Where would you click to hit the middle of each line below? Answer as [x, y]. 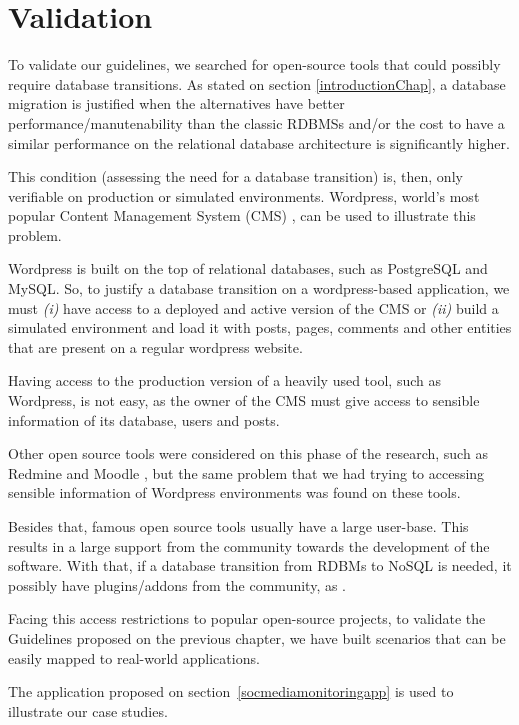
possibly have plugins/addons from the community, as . [177, 584]
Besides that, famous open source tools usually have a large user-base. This [238, 526]
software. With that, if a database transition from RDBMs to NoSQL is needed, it [260, 565]
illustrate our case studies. [88, 710]
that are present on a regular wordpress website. [155, 346]
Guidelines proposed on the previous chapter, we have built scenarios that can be [257, 637]
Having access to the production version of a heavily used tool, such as [224, 380]
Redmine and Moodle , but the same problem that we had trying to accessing [246, 472]
